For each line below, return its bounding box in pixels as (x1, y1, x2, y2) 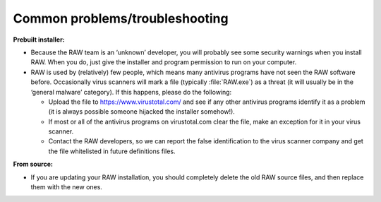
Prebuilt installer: (13, 35, 65, 44)
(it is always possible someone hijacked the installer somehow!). (48, 107, 236, 116)
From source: (13, 160, 53, 169)
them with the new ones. (30, 183, 102, 191)
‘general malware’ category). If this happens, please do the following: (30, 88, 232, 96)
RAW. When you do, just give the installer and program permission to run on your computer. (30, 58, 297, 66)
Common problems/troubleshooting (13, 11, 229, 26)
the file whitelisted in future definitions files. (48, 147, 176, 155)
